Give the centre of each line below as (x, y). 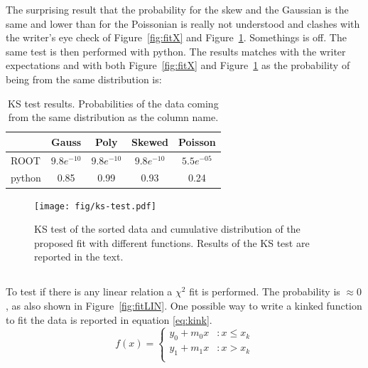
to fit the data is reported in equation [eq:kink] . (109, 319)
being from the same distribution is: (84, 79)
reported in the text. (79, 257)
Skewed (150, 141)
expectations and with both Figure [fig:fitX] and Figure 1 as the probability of (178, 65)
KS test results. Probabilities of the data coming (113, 103)
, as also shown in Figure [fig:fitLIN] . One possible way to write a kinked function (184, 305)
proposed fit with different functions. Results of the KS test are (172, 242)
